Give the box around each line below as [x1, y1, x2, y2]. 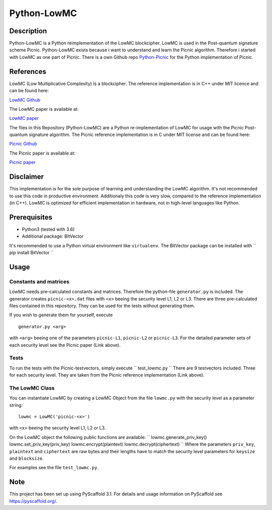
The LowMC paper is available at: [9, 106, 79, 112]
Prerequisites [9, 213, 52, 222]
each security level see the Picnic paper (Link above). [9, 342, 121, 348]
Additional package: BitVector [22, 233, 84, 239]
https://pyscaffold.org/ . [9, 498, 57, 504]
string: [9, 402, 23, 408]
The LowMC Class [9, 384, 55, 391]
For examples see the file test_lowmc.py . [9, 465, 99, 471]
